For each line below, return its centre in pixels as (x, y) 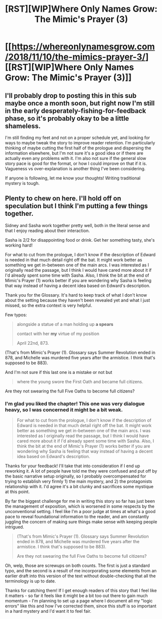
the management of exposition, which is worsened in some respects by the (80, 506)
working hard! (19, 245)
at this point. (17, 492)
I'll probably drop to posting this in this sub (71, 96)
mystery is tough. (22, 183)
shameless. (23, 126)
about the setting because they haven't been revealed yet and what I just (78, 300)
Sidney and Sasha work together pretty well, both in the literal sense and (77, 225)
